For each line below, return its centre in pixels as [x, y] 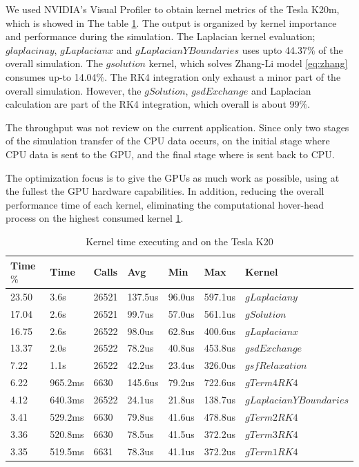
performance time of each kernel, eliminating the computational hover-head [165, 204]
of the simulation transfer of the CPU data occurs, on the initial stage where [168, 141]
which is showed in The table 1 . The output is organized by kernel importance [171, 22]
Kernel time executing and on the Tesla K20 [179, 241]
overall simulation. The [54, 63]
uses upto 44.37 [274, 49]
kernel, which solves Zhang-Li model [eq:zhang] [248, 63]
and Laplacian [281, 90]
